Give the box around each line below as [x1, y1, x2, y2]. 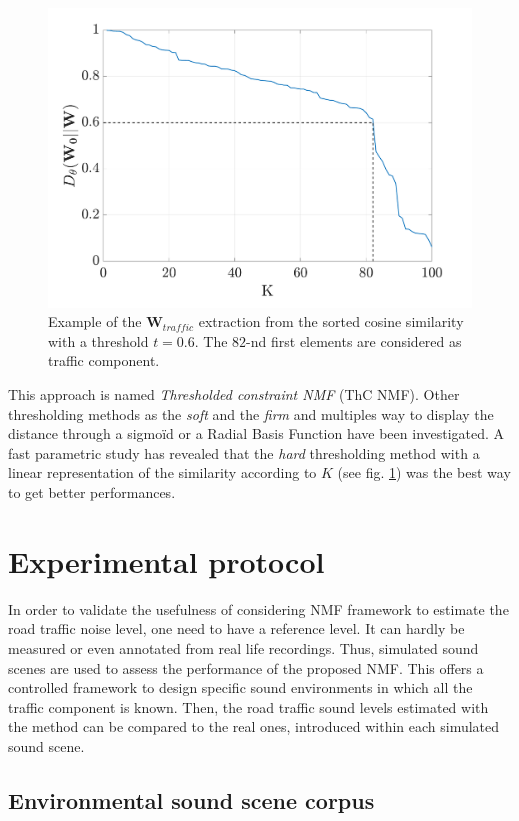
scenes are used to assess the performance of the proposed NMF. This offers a [8, 657, 484, 678]
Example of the [48, 311, 142, 332]
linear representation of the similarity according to [8, 462, 317, 483]
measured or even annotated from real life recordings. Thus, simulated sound [8, 637, 479, 658]
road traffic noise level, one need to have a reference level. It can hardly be [8, 618, 465, 639]
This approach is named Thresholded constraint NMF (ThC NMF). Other [8, 384, 460, 405]
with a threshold [48, 330, 149, 351]
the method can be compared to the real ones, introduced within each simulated [8, 716, 500, 737]
